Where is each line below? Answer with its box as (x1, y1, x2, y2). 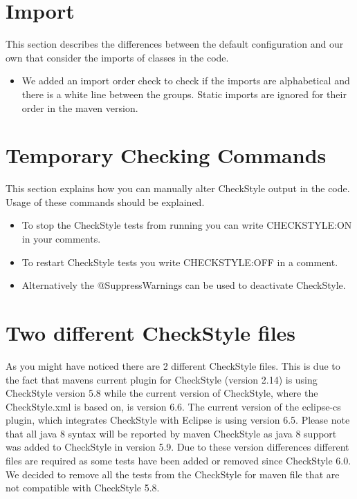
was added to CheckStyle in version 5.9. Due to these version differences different (6, 440, 349, 454)
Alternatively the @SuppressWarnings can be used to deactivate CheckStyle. (21, 278, 346, 292)
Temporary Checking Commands (6, 141, 327, 169)
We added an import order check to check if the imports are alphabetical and (21, 73, 350, 88)
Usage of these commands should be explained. (6, 194, 205, 209)
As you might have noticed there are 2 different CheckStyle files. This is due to (6, 358, 340, 373)
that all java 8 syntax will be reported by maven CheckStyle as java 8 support (6, 426, 337, 440)
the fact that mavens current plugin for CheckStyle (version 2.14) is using (6, 372, 318, 386)
